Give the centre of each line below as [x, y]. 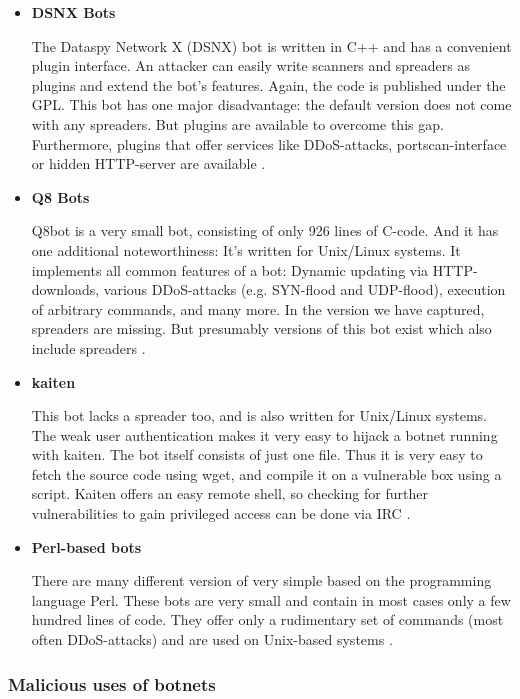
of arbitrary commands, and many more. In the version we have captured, [258, 308]
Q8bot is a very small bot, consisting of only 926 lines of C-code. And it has [265, 230]
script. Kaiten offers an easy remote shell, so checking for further [229, 493]
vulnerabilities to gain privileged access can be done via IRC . [221, 513]
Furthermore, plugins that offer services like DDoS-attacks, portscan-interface [269, 143]
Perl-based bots [86, 546]
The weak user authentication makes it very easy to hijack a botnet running [264, 434]
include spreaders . [88, 347]
